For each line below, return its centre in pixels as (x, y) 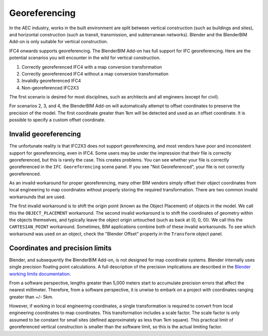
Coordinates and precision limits (60, 248)
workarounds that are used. (37, 197)
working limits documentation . (40, 274)
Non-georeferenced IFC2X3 (50, 87)
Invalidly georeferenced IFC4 (51, 81)
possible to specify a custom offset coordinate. (57, 120)
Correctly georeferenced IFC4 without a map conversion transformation (95, 74)
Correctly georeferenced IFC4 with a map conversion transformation (92, 67)
